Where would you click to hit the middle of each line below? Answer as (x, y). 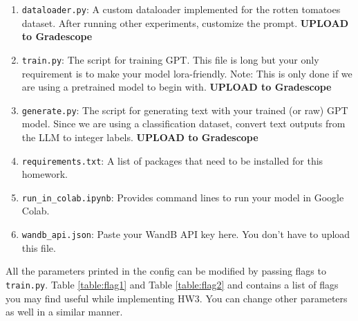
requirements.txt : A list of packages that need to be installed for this (172, 160)
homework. (45, 174)
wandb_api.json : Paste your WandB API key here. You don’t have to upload (186, 234)
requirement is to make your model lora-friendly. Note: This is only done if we (187, 73)
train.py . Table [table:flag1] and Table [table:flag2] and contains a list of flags (172, 284)
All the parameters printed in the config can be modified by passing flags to (166, 271)
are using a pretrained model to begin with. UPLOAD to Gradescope (177, 87)
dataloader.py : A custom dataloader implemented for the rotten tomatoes (181, 9)
